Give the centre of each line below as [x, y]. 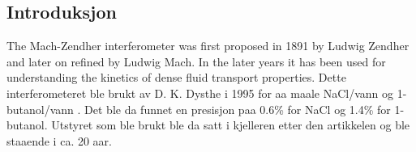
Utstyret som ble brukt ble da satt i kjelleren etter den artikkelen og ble [231, 125]
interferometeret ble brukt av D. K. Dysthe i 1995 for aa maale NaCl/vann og [200, 93]
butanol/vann [40, 109]
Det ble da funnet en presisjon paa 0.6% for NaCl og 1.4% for [238, 109]
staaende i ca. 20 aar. [59, 140]
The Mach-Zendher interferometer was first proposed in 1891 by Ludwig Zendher [208, 46]
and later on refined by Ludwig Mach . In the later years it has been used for [196, 61]
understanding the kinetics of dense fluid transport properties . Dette [176, 77]
